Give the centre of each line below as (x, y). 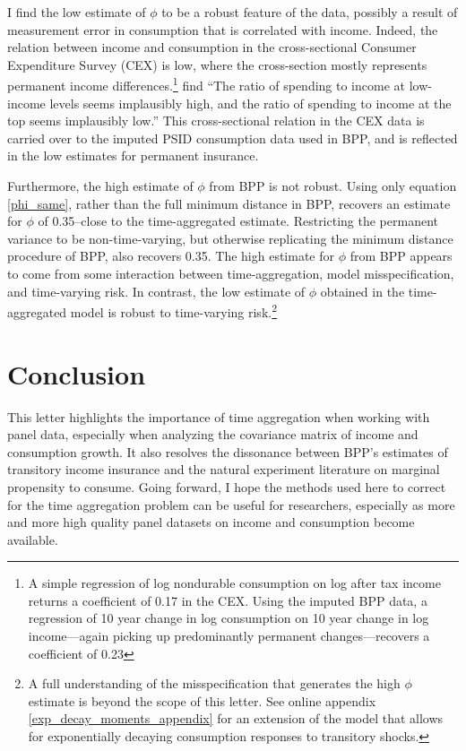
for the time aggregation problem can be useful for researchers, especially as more (231, 504)
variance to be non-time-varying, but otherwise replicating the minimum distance (230, 238)
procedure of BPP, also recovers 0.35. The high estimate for (171, 256)
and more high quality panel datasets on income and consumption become (211, 522)
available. (33, 539)
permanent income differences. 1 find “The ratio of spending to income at (206, 84)
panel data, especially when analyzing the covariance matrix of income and (213, 434)
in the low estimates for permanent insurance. (133, 155)
